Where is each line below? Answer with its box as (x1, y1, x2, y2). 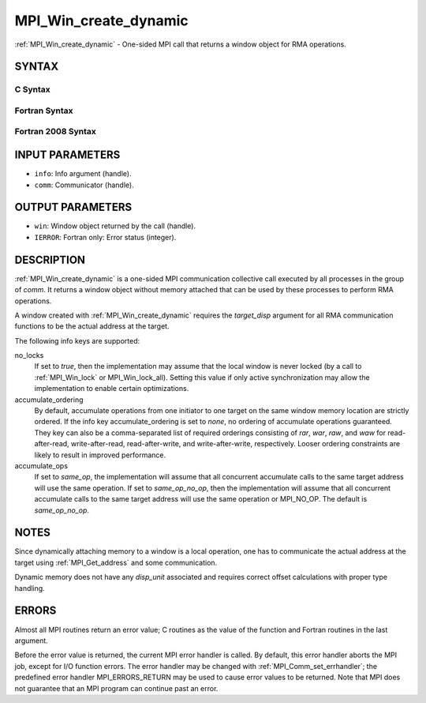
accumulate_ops (14, 461, 69, 470)
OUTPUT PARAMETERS (14, 201, 133, 214)
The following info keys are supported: (14, 336, 140, 345)
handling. (14, 583, 45, 592)
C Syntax (14, 84, 50, 95)
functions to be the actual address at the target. (14, 321, 170, 331)
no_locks (14, 351, 44, 360)
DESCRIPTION (14, 253, 86, 266)
